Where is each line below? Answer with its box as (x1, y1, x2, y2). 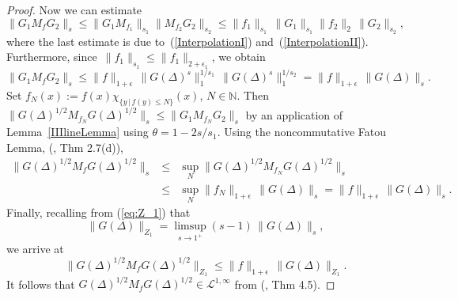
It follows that (6, 275, 75, 292)
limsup (174, 220, 206, 232)
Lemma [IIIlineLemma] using (6, 123, 149, 140)
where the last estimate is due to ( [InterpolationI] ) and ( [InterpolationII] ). (6, 32, 369, 49)
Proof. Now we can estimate (6, 2, 142, 17)
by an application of (245, 106, 343, 123)
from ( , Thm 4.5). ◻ (234, 275, 335, 292)
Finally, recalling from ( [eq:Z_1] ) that (6, 204, 191, 221)
